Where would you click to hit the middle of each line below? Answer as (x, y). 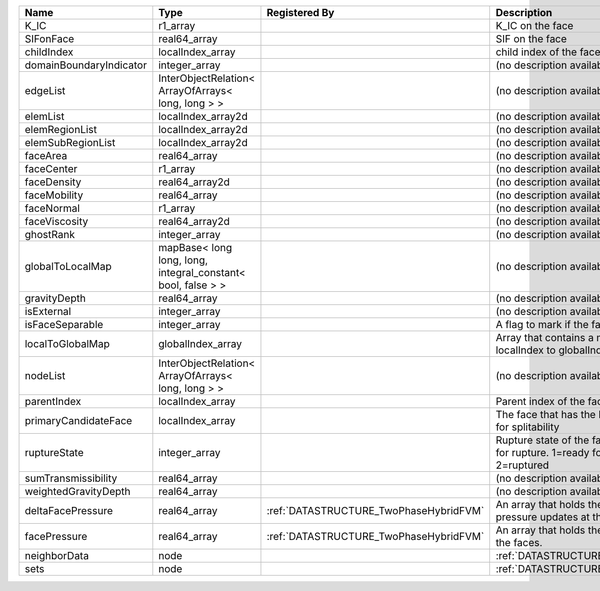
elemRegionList (61, 129)
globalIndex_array (200, 343)
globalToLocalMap (68, 266)
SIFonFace (49, 38)
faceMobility (54, 195)
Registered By (300, 12)
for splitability (527, 427)
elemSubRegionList (70, 142)
